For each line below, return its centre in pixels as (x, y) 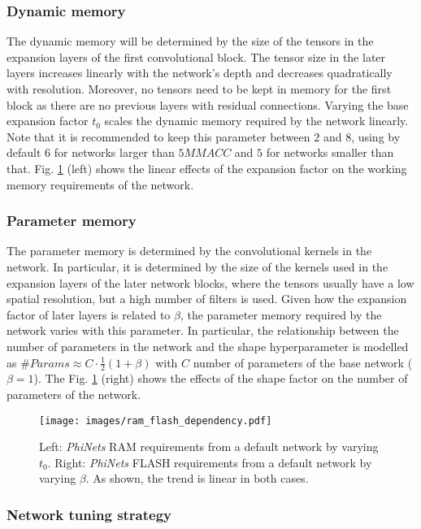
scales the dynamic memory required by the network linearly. (256, 121)
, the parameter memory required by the (281, 314)
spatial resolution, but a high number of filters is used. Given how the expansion (207, 299)
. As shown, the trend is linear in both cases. (197, 478)
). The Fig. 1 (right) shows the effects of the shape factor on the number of (221, 378)
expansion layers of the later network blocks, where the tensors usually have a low (210, 282)
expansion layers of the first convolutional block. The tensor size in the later (196, 56)
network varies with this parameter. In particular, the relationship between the (203, 330)
